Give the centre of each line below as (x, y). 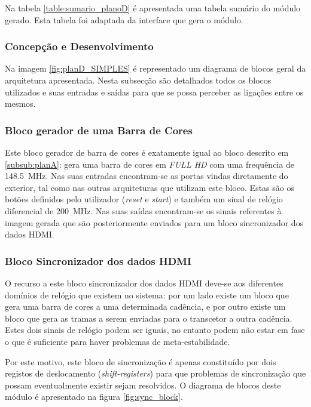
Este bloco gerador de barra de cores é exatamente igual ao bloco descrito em (147, 152)
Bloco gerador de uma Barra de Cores (99, 130)
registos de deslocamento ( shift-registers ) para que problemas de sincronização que (155, 373)
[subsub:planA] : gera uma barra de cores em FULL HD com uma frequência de (150, 164)
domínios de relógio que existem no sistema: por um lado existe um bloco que (147, 295)
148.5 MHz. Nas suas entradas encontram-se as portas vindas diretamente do (147, 176)
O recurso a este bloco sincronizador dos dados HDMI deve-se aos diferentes (144, 283)
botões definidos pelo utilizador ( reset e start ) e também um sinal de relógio (144, 199)
